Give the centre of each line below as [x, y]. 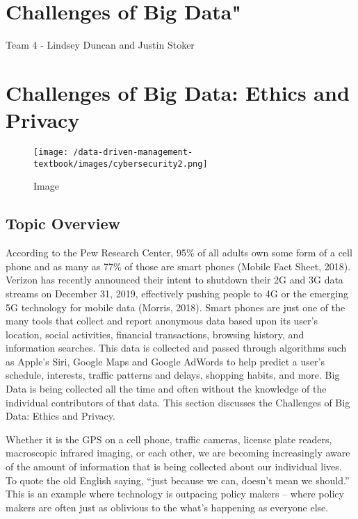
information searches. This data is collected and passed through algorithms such [176, 348]
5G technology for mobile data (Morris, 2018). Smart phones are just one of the [176, 307]
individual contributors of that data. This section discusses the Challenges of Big [178, 402]
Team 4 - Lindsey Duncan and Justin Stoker [100, 45]
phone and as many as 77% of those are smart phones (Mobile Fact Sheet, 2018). [178, 266]
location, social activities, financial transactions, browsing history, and [155, 334]
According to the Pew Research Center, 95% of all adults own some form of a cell [179, 253]
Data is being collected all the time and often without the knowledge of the [166, 389]
